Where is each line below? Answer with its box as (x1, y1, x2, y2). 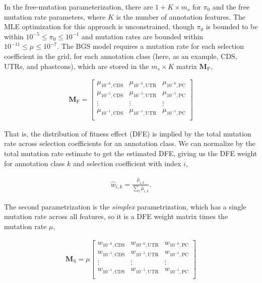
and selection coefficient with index (73, 158, 181, 168)
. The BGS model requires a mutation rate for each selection (57, 41, 244, 51)
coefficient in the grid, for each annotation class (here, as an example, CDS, (4, 50, 237, 61)
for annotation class (4, 158, 65, 168)
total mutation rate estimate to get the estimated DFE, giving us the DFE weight (4, 148, 257, 158)
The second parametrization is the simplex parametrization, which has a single (4, 201, 246, 211)
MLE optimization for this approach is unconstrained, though (4, 21, 194, 32)
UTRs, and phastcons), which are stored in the (4, 60, 149, 71)
